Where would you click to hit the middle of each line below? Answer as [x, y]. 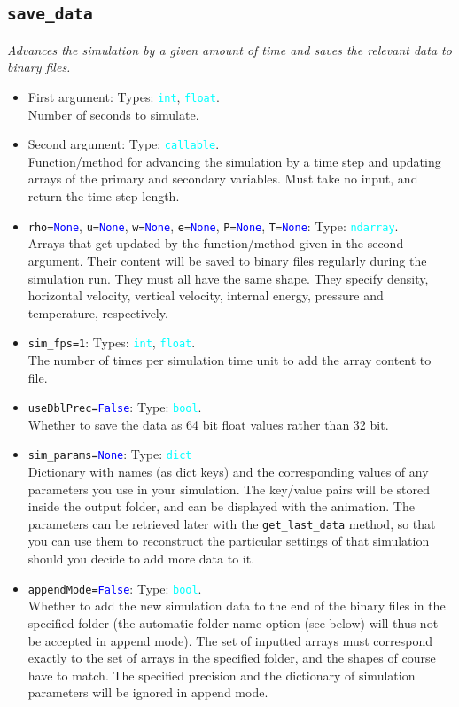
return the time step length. [104, 196]
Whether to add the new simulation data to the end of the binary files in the [237, 606]
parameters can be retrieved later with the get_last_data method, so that [232, 523]
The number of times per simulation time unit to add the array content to [229, 359]
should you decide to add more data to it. [141, 559]
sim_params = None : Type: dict [110, 454]
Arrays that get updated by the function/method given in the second [216, 243]
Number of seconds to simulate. [113, 114]
